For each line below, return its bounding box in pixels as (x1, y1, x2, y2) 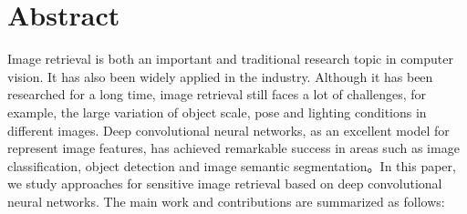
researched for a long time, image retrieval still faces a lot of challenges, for (7, 85, 426, 104)
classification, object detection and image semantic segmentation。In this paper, (7, 156, 456, 175)
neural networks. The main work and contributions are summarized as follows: (7, 191, 445, 210)
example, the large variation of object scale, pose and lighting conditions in (7, 102, 427, 121)
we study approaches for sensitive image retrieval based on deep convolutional (7, 174, 442, 193)
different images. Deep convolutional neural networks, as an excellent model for (7, 120, 450, 139)
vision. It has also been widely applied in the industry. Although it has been (7, 66, 433, 86)
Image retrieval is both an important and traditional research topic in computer (7, 49, 453, 68)
